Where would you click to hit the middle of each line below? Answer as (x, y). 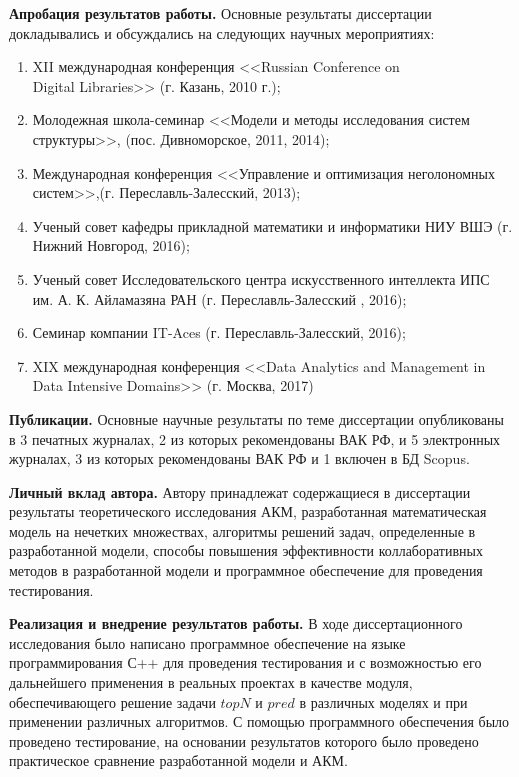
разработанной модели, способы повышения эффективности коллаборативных (246, 550)
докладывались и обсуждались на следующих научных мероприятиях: (222, 32)
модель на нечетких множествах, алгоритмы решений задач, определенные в (242, 530)
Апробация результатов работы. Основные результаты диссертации (220, 13)
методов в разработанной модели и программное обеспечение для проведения (246, 570)
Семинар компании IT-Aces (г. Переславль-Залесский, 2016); (219, 332)
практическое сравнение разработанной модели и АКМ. (178, 760)
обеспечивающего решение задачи (112, 701)
